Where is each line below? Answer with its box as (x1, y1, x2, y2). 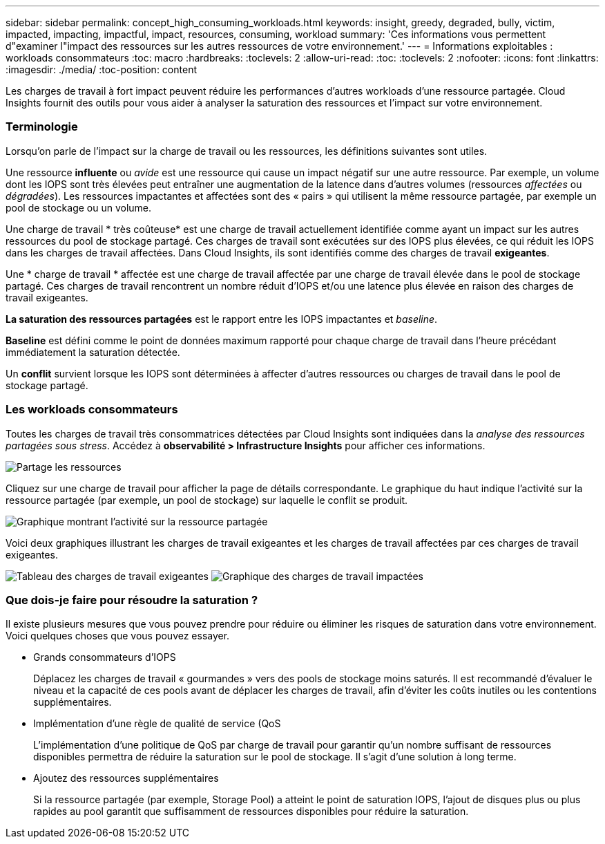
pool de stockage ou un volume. (6, 201, 152, 214)
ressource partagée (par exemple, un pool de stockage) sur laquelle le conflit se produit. (6, 494, 408, 506)
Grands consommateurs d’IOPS (33, 651, 176, 664)
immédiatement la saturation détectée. (6, 346, 180, 358)
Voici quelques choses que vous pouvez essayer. (6, 630, 230, 642)
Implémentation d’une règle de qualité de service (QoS (33, 718, 281, 730)
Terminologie (6, 120, 78, 134)
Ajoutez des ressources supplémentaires (33, 772, 219, 785)
